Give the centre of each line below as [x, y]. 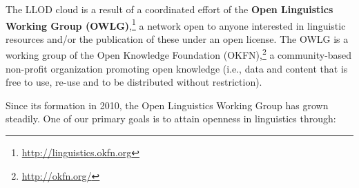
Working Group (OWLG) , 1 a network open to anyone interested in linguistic [176, 24]
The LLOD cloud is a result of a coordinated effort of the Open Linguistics [169, 9]
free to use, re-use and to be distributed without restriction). [134, 82]
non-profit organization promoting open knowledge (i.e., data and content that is [177, 68]
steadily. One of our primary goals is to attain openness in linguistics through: [171, 119]
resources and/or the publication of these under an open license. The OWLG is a [177, 38]
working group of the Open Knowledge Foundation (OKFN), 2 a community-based [179, 54]
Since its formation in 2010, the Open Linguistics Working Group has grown [167, 105]
